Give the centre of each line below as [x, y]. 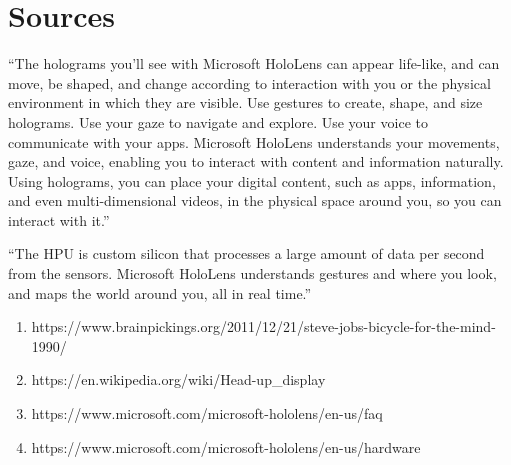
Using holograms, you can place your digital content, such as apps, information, [252, 180]
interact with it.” [59, 219]
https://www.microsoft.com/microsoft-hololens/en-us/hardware [226, 446]
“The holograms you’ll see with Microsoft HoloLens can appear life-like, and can [254, 63]
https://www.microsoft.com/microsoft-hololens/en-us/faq [207, 413]
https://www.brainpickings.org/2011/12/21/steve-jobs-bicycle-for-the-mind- [263, 326]
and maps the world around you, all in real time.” [160, 292]
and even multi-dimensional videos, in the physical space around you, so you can [255, 200]
